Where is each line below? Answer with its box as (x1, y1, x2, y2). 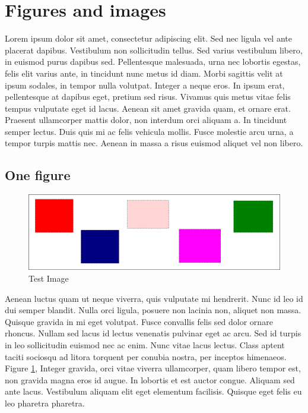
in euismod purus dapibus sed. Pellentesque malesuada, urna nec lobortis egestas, (5, 55, 301, 68)
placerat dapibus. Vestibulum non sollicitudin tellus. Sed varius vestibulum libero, (5, 43, 303, 56)
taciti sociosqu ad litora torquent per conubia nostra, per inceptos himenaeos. (5, 350, 287, 362)
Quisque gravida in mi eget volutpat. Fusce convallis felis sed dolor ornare (5, 315, 273, 327)
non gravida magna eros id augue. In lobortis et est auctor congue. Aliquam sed (5, 373, 295, 386)
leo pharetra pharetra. (5, 396, 85, 409)
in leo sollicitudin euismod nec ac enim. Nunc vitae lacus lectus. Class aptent (5, 339, 285, 351)
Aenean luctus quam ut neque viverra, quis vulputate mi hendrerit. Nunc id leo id (5, 292, 303, 304)
